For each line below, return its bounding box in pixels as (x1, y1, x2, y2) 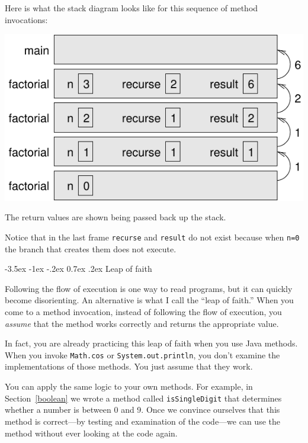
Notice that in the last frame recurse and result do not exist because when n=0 (5, 231, 300, 243)
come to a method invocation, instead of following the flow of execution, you (5, 306, 282, 318)
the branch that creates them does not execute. (5, 242, 177, 255)
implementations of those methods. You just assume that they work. (5, 360, 253, 373)
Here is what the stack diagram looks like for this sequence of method (5, 2, 258, 14)
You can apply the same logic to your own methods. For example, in (5, 380, 253, 393)
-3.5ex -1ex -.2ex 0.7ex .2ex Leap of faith (5, 262, 152, 275)
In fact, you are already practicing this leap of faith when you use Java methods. (5, 337, 298, 349)
